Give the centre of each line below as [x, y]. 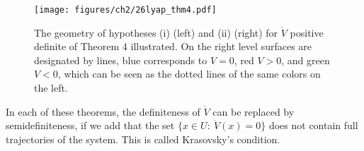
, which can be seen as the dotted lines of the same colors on [189, 74]
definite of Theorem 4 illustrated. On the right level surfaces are [173, 46]
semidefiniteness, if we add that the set [90, 125]
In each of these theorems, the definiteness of [103, 111]
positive [307, 32]
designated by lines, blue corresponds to [121, 60]
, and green [306, 60]
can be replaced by [254, 111]
